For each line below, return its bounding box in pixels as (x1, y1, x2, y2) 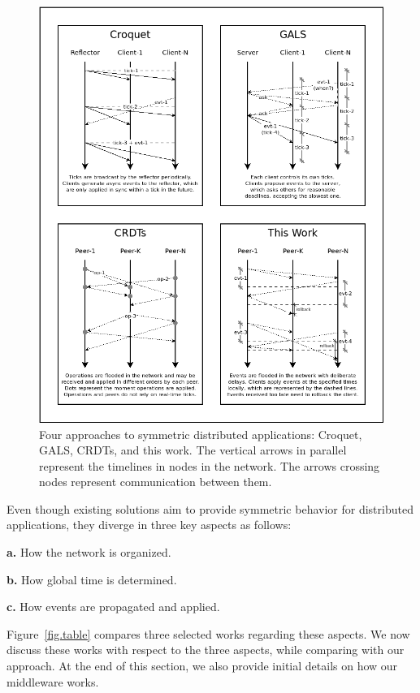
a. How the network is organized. (6, 544, 171, 561)
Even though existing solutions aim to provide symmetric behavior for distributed (6, 500, 414, 517)
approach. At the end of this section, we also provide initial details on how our (6, 657, 398, 674)
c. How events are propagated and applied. (6, 598, 220, 615)
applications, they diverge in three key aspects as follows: (6, 516, 292, 533)
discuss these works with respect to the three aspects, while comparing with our (6, 641, 405, 658)
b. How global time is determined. (6, 570, 177, 588)
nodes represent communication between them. (39, 473, 272, 490)
